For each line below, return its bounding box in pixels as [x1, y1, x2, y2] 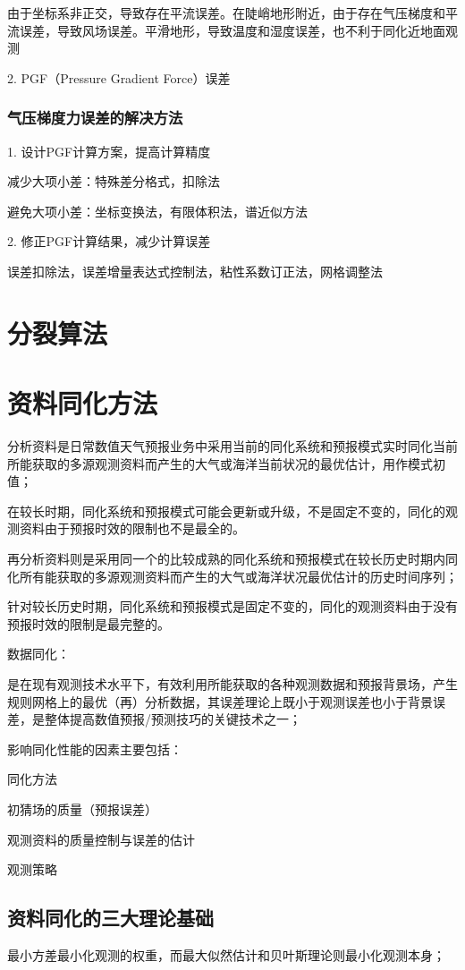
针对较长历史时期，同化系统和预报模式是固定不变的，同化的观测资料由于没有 [7, 597, 458, 616]
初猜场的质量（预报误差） [7, 799, 157, 818]
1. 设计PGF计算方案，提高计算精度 [7, 141, 211, 160]
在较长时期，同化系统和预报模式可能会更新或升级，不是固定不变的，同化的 [7, 501, 445, 520]
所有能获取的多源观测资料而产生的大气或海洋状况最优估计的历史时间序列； [19, 566, 458, 585]
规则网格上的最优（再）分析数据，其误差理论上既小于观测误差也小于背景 [7, 692, 433, 710]
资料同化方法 [7, 385, 158, 421]
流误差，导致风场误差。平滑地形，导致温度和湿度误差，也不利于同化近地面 [7, 21, 445, 39]
